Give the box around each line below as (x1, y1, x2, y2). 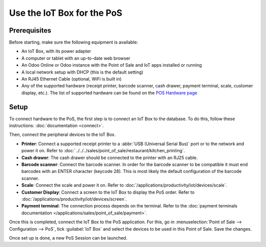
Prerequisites (9, 26, 51, 35)
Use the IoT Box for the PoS (9, 7, 123, 18)
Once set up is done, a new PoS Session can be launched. (9, 235, 128, 241)
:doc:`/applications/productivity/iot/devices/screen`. (21, 196, 127, 202)
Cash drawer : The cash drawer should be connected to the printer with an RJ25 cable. (21, 155, 198, 161)
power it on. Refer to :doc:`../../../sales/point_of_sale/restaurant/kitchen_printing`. (21, 148, 185, 154)
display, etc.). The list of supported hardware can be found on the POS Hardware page (21, 89, 198, 96)
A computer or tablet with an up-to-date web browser (21, 55, 131, 61)
